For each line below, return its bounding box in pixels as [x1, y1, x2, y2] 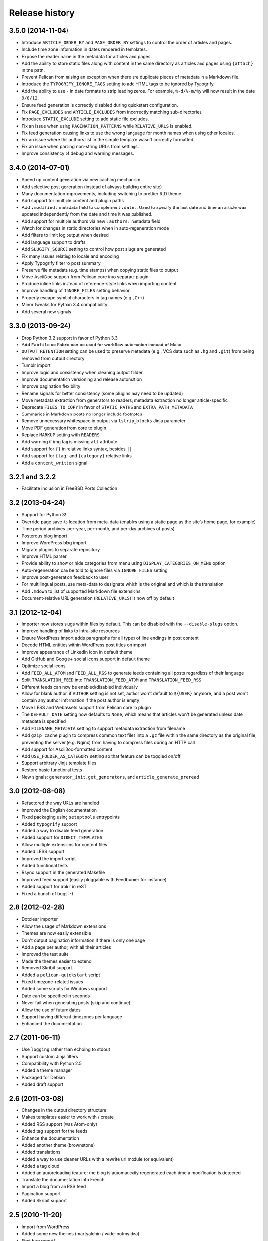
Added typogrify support [21, 821, 77, 827]
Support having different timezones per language [21, 1013, 123, 1020]
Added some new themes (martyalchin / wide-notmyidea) [21, 1231, 140, 1237]
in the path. [21, 67, 45, 73]
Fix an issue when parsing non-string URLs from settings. [21, 143, 139, 149]
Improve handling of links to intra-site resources [21, 628, 120, 634]
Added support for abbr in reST [21, 884, 87, 890]
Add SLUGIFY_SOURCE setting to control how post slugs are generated [21, 246, 166, 252]
